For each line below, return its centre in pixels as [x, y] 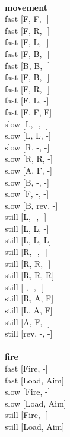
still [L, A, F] [29, 310]
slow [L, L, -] [28, 135]
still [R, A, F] [29, 298]
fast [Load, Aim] [34, 380]
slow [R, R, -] [29, 158]
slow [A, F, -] [28, 170]
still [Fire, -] [27, 415]
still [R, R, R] [30, 275]
